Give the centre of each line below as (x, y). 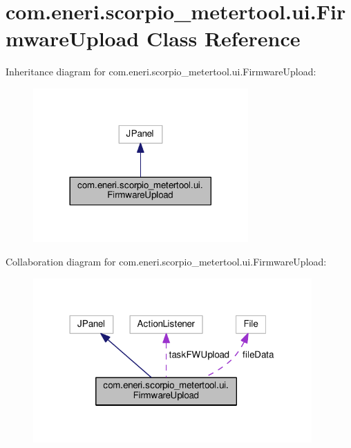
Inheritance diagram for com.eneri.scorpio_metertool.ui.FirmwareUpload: (161, 72)
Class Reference (223, 38)
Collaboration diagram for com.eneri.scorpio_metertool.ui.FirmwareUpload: (166, 261)
